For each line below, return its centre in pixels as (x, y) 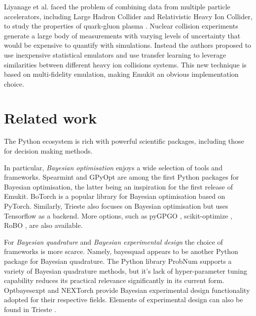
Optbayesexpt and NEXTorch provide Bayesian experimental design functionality (127, 290)
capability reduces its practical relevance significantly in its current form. (114, 280)
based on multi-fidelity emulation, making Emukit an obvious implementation (121, 74)
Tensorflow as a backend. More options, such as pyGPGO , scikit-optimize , (118, 215)
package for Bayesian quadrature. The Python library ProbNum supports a (118, 261)
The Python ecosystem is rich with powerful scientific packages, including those (124, 141)
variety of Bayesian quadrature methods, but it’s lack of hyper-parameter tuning (126, 270)
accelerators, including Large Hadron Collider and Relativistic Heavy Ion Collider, (128, 16)
